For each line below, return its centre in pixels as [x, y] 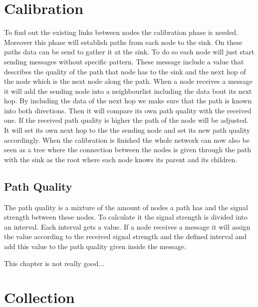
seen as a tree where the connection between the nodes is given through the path [128, 150]
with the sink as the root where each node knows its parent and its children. [121, 159]
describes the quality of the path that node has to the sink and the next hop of [125, 71]
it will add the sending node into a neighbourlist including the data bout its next [128, 91]
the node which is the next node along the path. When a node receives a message [129, 81]
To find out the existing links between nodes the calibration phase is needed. [121, 32]
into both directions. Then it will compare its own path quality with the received [128, 110]
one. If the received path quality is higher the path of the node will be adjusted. [126, 120]
